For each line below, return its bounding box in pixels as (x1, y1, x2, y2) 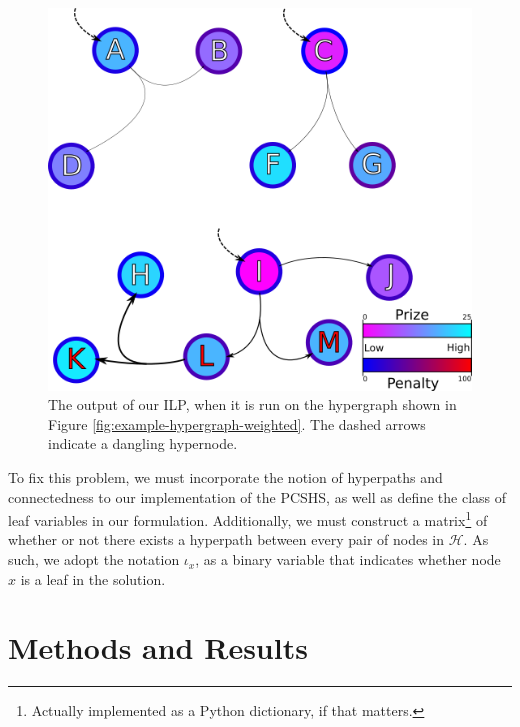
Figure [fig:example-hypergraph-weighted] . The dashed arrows (48, 413, 426, 434)
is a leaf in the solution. (20, 568, 166, 589)
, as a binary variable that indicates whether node (195, 549, 501, 570)
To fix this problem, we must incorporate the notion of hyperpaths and (8, 467, 443, 488)
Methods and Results (8, 627, 308, 668)
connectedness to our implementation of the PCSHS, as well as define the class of (8, 486, 507, 507)
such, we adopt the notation (8, 549, 180, 570)
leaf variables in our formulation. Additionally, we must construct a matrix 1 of (8, 507, 488, 530)
